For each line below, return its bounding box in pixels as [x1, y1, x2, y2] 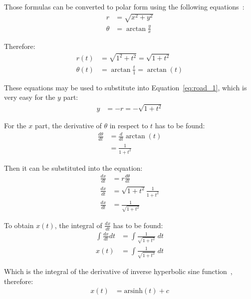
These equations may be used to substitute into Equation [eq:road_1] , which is [4, 82, 247, 92]
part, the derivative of [34, 120, 102, 131]
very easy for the [4, 92, 55, 102]
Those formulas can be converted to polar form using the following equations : [4, 1, 245, 11]
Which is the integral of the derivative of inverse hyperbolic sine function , [4, 266, 233, 277]
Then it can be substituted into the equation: [4, 162, 143, 173]
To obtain [4, 220, 34, 230]
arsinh [124, 288, 143, 295]
